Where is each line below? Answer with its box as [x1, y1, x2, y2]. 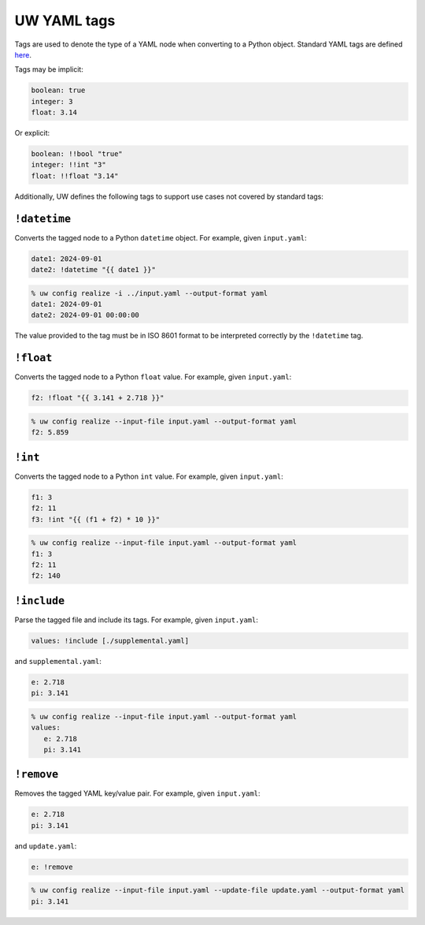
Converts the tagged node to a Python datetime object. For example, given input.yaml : [14, 233, 307, 242]
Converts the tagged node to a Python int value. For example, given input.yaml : [14, 472, 283, 481]
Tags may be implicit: [14, 65, 84, 74]
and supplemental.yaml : [14, 656, 102, 666]
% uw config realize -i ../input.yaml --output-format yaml [31, 289, 268, 297]
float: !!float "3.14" [31, 171, 119, 181]
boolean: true [31, 86, 86, 95]
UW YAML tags [14, 12, 116, 29]
